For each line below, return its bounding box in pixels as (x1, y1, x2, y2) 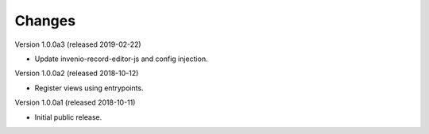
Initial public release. (34, 112, 102, 122)
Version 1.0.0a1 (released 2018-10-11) (14, 98, 136, 107)
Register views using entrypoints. (34, 83, 144, 93)
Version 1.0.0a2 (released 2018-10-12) (14, 68, 139, 78)
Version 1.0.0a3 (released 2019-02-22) (14, 40, 142, 49)
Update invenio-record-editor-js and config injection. (34, 54, 208, 63)
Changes (14, 12, 75, 29)
